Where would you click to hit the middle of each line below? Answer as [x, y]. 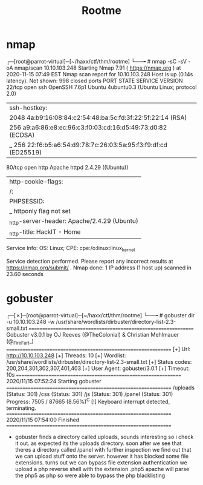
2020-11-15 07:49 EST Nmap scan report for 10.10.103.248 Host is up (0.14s [100, 74]
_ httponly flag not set [40, 211]
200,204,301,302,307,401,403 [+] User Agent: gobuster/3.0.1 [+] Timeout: [98, 368]
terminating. [21, 408]
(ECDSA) [22, 135]
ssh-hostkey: [28, 108]
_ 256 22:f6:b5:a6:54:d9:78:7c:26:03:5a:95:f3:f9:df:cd [89, 145]
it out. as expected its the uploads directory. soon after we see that [98, 443]
